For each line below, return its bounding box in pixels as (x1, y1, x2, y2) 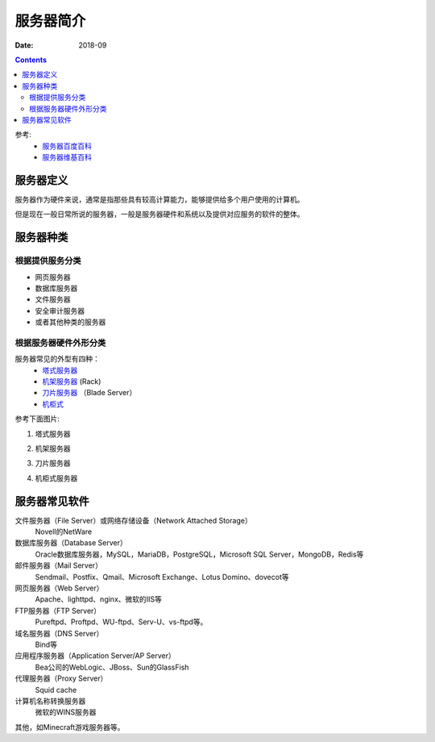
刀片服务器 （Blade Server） (42, 388, 137, 398)
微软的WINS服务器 (35, 707, 97, 717)
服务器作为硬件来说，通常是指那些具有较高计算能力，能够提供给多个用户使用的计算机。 (14, 194, 304, 204)
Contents (14, 55, 48, 65)
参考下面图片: (14, 414, 60, 423)
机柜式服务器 (35, 473, 78, 483)
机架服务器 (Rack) (42, 377, 101, 386)
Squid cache (35, 685, 77, 694)
